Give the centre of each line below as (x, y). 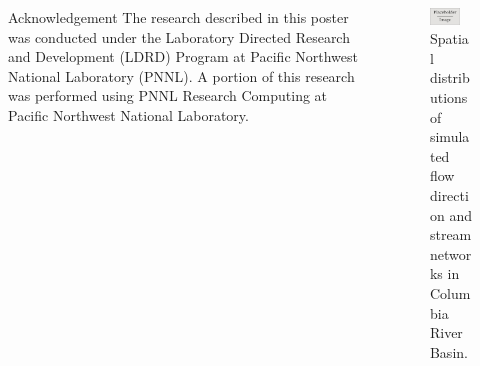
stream (450, 234)
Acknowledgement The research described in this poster (178, 17)
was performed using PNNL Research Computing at (168, 95)
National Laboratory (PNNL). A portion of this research (181, 75)
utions (448, 97)
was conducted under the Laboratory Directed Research (179, 36)
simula (449, 136)
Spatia (449, 38)
